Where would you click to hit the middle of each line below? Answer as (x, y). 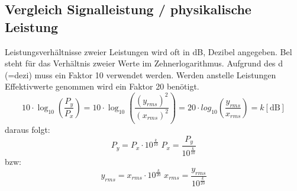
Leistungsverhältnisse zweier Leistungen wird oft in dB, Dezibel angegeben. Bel (148, 51)
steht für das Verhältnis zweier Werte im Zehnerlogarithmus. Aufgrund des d (144, 63)
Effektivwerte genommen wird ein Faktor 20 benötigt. (102, 86)
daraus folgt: (28, 129)
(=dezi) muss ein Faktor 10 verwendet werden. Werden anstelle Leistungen (141, 74)
